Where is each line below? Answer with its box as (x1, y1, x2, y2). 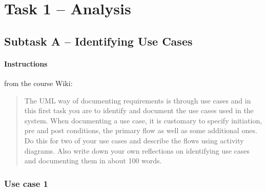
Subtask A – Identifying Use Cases (4, 33, 193, 49)
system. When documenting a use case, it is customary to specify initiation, (24, 115, 262, 125)
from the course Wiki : (4, 77, 73, 88)
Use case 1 (4, 177, 49, 189)
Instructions (4, 58, 48, 69)
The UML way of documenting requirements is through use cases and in (24, 95, 251, 105)
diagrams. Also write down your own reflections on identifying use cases (24, 145, 250, 156)
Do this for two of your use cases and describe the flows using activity (24, 135, 244, 145)
